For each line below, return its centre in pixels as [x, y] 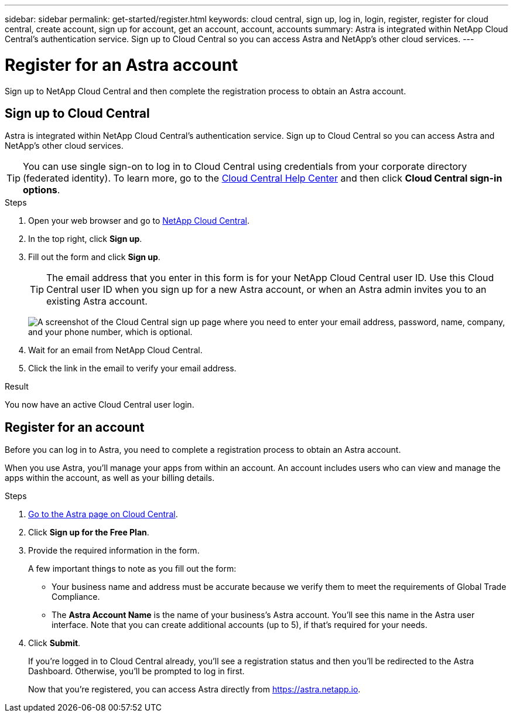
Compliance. [76, 597]
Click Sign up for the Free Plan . [89, 532]
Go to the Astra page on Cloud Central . [103, 514]
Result [17, 387]
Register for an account [75, 427]
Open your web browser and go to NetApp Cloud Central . [139, 221]
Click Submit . [54, 643]
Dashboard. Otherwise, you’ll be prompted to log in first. [136, 671]
